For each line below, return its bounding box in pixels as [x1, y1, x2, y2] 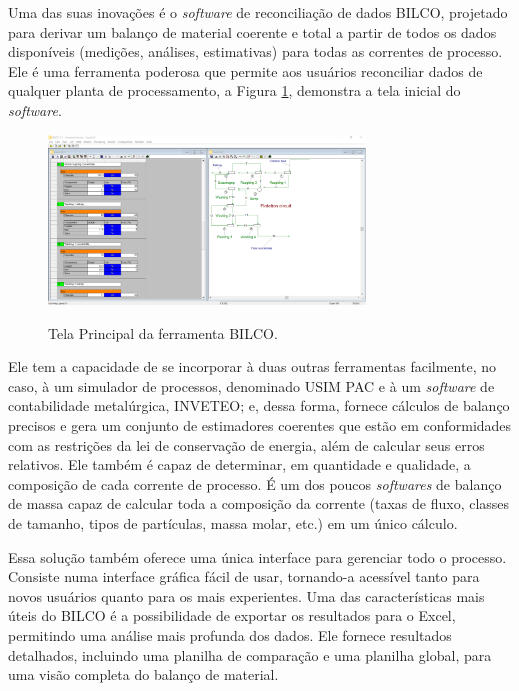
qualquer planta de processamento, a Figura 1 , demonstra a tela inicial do [8, 80, 461, 101]
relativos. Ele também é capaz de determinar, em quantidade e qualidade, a [8, 454, 471, 475]
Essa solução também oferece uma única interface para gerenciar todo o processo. [8, 546, 507, 567]
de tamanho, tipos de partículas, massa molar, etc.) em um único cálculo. [8, 512, 458, 533]
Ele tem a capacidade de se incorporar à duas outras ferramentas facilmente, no [8, 356, 496, 377]
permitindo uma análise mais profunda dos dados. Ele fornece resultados [8, 624, 452, 645]
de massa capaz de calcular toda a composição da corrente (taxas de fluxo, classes [8, 493, 510, 514]
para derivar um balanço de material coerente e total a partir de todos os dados [8, 21, 497, 42]
